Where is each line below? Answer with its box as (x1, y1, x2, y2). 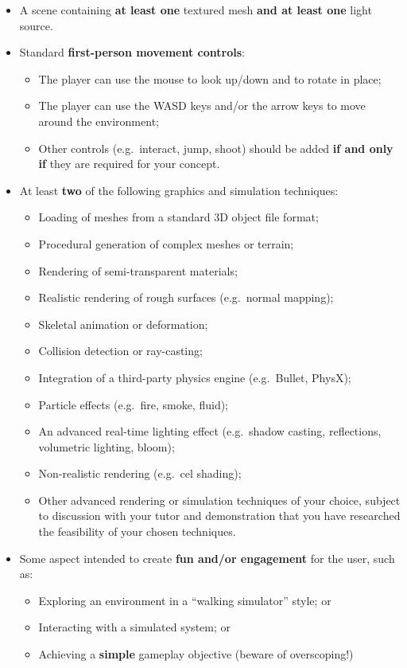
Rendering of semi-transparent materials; (38, 262, 238, 279)
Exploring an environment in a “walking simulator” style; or (38, 592, 331, 608)
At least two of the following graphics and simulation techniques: (19, 182, 339, 198)
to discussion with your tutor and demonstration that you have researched (38, 507, 401, 524)
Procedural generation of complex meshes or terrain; (38, 235, 294, 252)
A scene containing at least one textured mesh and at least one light (19, 2, 372, 18)
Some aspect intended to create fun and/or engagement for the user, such (19, 549, 395, 566)
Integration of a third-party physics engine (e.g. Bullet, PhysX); (38, 369, 351, 385)
